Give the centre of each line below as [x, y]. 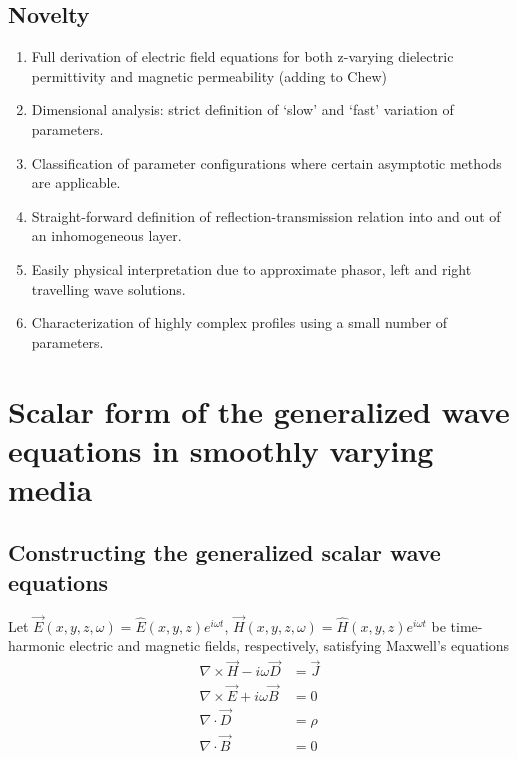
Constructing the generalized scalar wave [224, 552]
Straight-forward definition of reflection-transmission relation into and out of [266, 215]
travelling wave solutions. [108, 288]
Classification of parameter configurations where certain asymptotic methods [266, 162]
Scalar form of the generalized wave [259, 410]
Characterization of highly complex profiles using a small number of [239, 322]
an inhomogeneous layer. [106, 235]
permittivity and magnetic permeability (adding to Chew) [209, 75]
